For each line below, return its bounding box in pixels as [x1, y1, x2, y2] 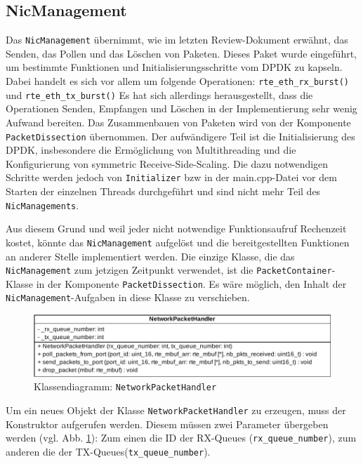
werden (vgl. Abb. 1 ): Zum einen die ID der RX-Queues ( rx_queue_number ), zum [6, 430, 357, 445]
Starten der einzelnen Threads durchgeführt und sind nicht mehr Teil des [6, 184, 321, 199]
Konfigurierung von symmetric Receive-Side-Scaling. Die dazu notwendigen [6, 156, 329, 171]
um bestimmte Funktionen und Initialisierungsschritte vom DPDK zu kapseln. [6, 60, 343, 74]
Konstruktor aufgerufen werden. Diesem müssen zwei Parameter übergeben [6, 416, 329, 431]
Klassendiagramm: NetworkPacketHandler [34, 379, 217, 394]
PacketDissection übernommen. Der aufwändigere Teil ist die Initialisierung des [6, 128, 355, 143]
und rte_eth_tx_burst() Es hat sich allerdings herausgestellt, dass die [6, 87, 313, 102]
